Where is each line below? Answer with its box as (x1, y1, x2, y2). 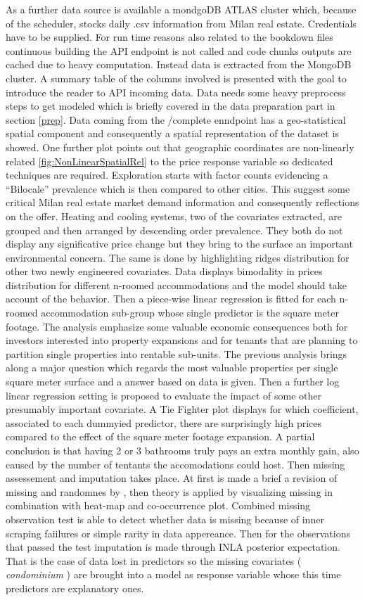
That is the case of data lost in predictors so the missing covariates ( (6, 553, 302, 568)
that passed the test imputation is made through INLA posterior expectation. (6, 540, 340, 554)
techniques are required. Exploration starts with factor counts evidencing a (6, 167, 328, 182)
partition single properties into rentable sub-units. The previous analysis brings (6, 346, 347, 361)
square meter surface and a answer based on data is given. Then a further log (6, 374, 340, 389)
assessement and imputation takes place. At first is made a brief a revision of (6, 471, 338, 485)
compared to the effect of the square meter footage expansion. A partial (6, 429, 315, 444)
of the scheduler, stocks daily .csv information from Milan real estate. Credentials (6, 15, 357, 30)
